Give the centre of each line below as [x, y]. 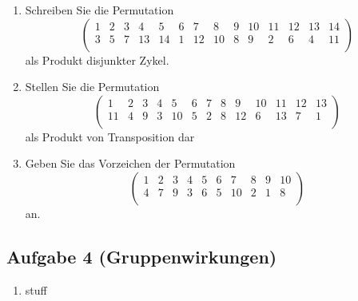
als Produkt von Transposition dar [110, 136]
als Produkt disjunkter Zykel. [97, 59]
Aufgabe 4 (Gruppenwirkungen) [142, 256]
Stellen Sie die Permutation [92, 87]
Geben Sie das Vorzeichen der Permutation [130, 163]
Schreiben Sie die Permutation [99, 10]
